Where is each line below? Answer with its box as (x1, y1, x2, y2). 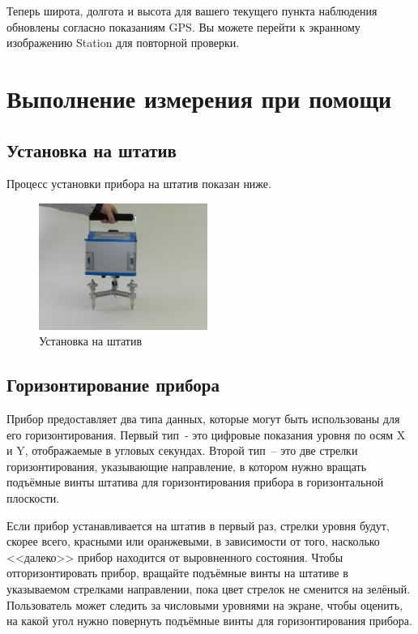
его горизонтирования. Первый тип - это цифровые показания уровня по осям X (6, 426, 406, 443)
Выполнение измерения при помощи (6, 81, 392, 114)
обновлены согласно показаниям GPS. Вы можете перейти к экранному (6, 18, 360, 35)
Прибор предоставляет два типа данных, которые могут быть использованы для (6, 409, 400, 426)
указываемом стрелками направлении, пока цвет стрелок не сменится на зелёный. (6, 580, 411, 597)
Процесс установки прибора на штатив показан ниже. (6, 175, 271, 192)
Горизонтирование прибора (6, 372, 220, 397)
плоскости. (6, 489, 60, 506)
